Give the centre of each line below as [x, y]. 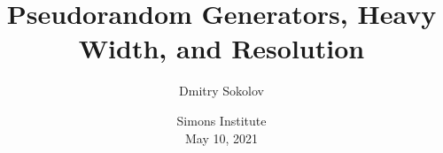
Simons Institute [221, 120]
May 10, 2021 [221, 138]
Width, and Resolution [221, 48]
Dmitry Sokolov [221, 91]
